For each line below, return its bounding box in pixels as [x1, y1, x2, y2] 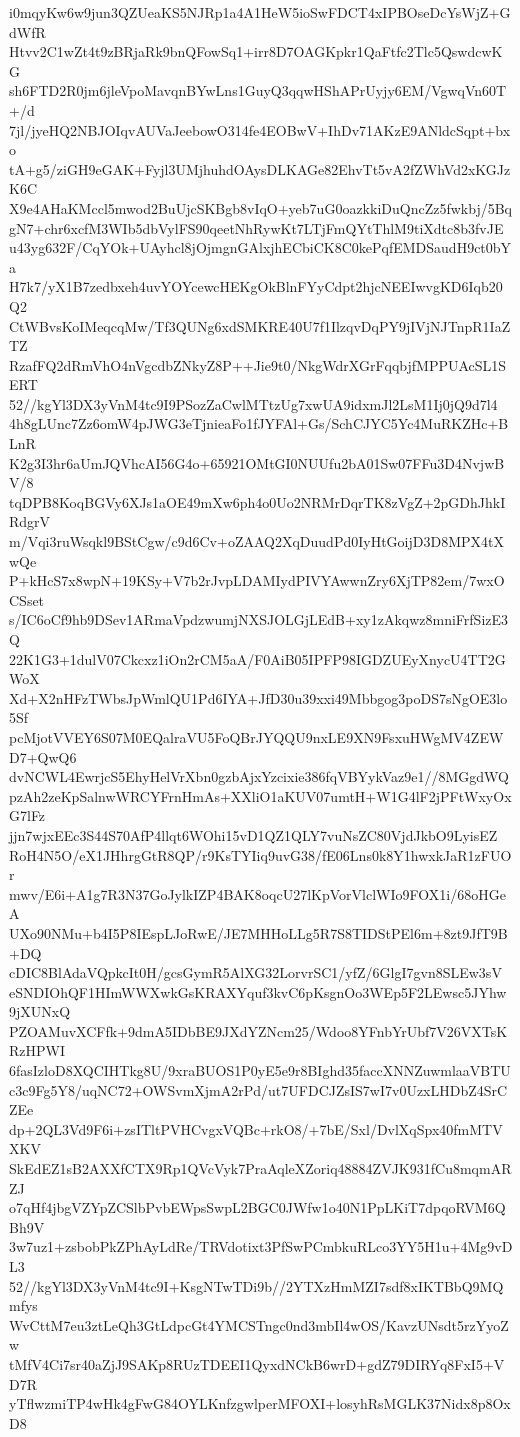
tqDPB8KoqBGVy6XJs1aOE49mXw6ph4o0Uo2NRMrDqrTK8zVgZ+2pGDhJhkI [9, 491, 506, 512]
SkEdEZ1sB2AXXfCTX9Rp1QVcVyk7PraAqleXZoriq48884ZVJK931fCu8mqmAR [9, 1158, 512, 1179]
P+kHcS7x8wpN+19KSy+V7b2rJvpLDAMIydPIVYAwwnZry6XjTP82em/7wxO [9, 570, 505, 591]
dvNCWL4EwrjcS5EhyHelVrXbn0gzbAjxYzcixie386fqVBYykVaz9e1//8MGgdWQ [9, 766, 509, 787]
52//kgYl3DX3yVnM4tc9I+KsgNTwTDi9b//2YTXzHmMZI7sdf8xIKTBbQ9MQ [9, 1275, 504, 1296]
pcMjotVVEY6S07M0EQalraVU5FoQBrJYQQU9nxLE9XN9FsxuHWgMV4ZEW [9, 726, 504, 747]
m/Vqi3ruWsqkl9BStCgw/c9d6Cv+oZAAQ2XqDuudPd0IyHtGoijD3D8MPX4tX [9, 531, 504, 552]
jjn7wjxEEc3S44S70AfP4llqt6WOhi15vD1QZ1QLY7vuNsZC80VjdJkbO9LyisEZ [9, 824, 498, 845]
